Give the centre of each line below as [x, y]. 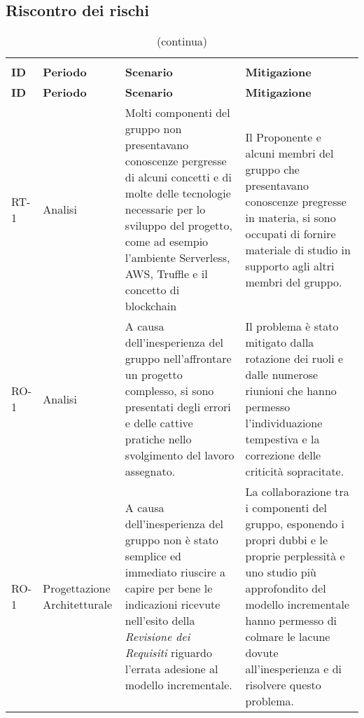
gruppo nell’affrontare [178, 359]
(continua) [182, 41]
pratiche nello [158, 439]
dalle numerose [282, 375]
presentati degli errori [178, 407]
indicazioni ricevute [173, 605]
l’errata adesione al [171, 669]
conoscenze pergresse [176, 161]
